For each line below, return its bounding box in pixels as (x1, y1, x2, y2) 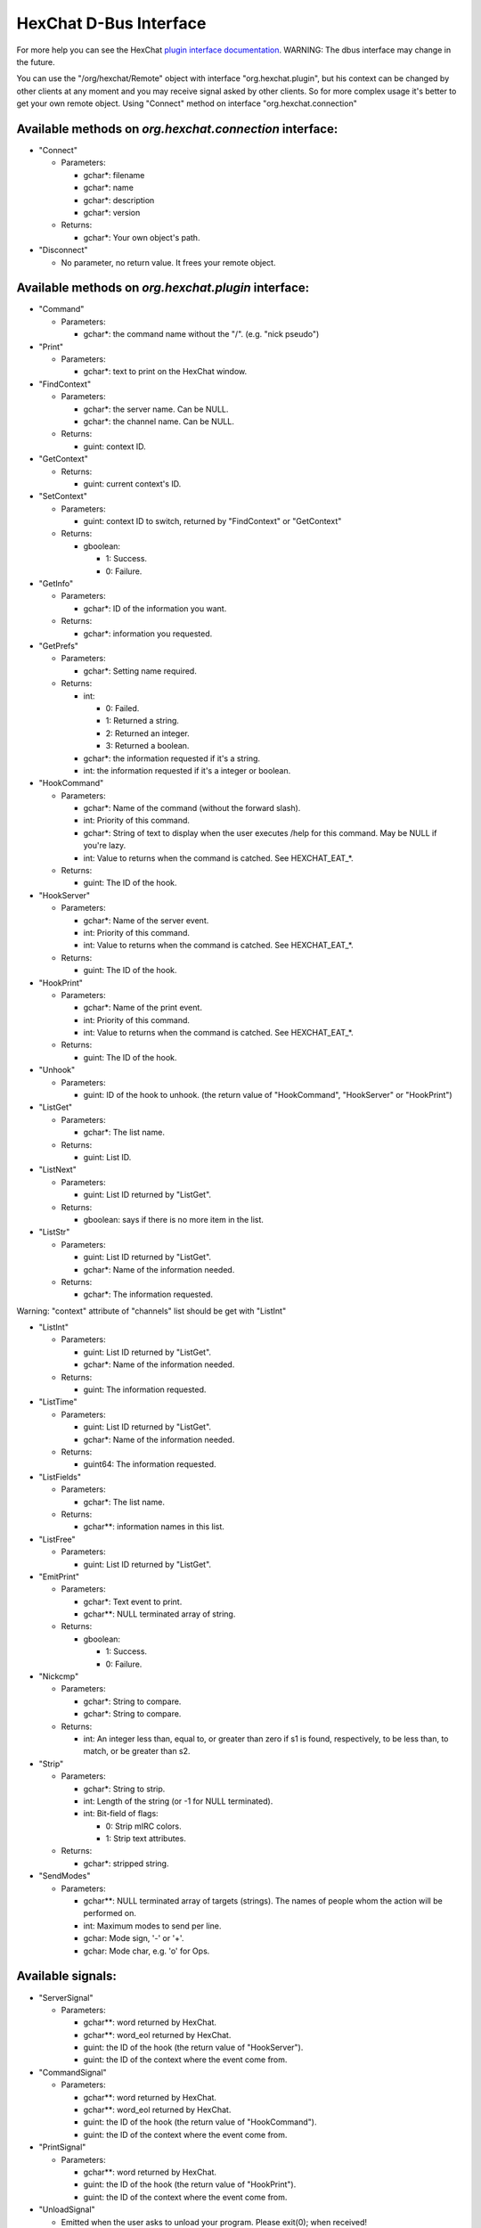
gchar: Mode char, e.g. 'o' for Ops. (83, 1945, 210, 1956)
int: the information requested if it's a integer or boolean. (83, 765, 291, 775)
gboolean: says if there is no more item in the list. (83, 1214, 265, 1225)
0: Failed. (105, 702, 140, 713)
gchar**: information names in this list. (83, 1521, 224, 1532)
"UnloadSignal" (38, 2204, 95, 2215)
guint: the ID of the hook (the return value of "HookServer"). (83, 2042, 304, 2053)
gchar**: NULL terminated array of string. (83, 1609, 236, 1619)
